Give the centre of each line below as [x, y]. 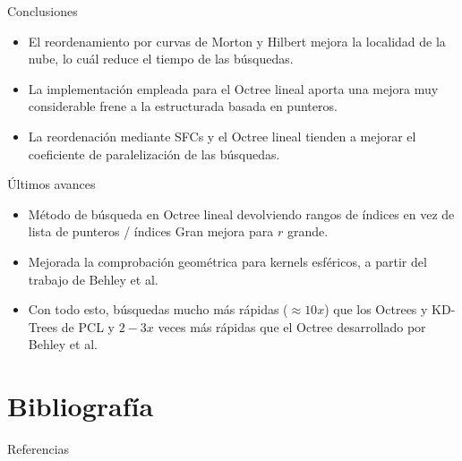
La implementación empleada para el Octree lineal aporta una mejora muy [233, 88]
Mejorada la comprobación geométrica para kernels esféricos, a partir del [227, 261]
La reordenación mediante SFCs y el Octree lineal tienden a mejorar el [222, 136]
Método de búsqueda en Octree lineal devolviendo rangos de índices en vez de [241, 213]
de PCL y [88, 326]
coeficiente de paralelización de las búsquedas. [154, 154]
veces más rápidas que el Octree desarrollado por [292, 326]
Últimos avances [51, 184]
